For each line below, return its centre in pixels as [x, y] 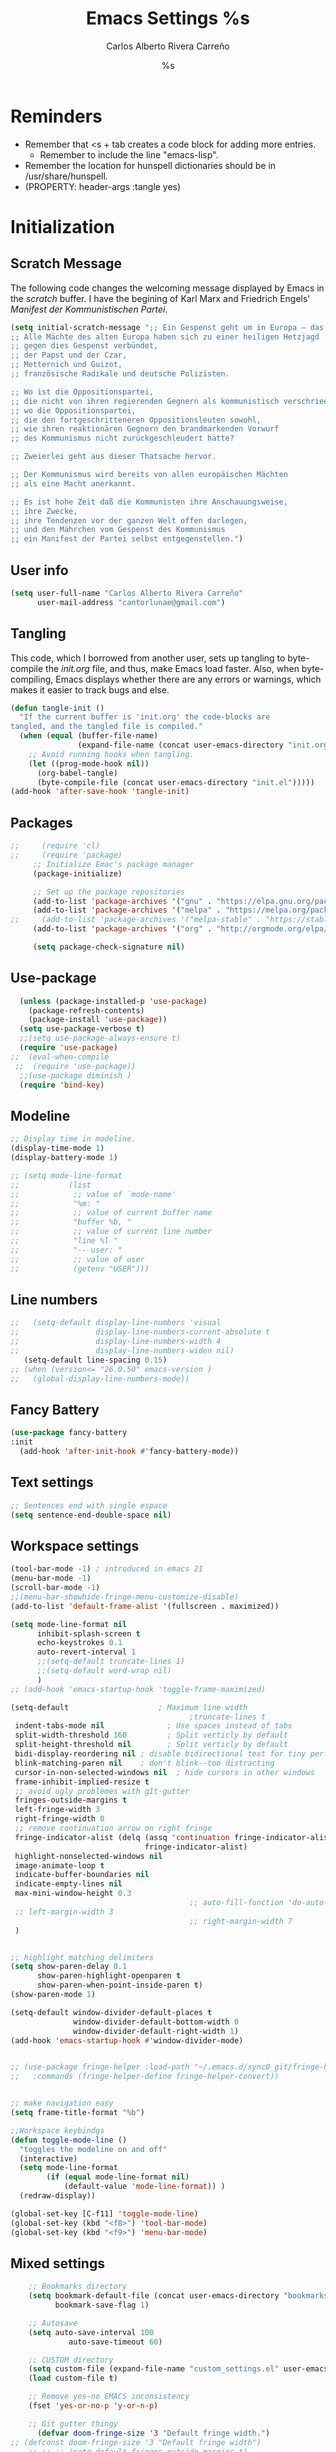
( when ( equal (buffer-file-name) [89, 736]
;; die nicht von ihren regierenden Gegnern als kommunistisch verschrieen [171, 401]
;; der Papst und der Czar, [69, 355]
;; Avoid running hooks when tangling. [111, 754]
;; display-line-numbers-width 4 [116, 1342]
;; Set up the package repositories [109, 892]
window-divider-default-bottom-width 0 [156, 2022]
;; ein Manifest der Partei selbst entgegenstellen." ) [127, 539]
